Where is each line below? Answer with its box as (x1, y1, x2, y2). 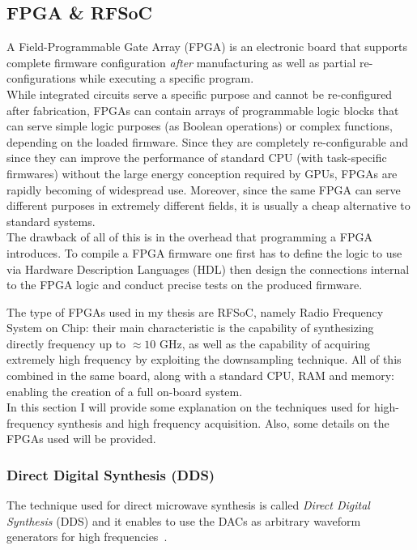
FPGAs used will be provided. (6, 430, 156, 447)
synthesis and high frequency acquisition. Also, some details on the (57, 414, 389, 431)
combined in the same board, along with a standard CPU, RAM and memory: (6, 367, 395, 384)
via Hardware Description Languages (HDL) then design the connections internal (6, 260, 410, 277)
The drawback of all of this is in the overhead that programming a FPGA (6, 228, 372, 245)
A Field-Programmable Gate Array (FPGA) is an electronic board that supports (6, 38, 408, 55)
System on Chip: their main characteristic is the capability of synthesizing (6, 319, 374, 336)
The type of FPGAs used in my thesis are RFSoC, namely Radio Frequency (6, 303, 384, 320)
